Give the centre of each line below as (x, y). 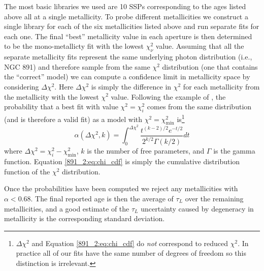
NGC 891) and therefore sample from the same (77, 66)
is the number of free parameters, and (146, 151)
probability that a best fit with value (61, 107)
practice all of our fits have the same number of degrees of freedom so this (131, 253)
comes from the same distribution (199, 107)
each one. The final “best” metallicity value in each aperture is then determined (128, 36)
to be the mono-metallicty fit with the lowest (74, 46)
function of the (27, 171)
